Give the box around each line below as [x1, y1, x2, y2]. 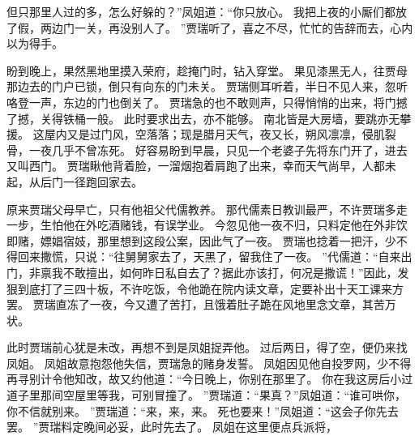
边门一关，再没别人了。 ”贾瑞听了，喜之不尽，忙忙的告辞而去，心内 [51, 19, 413, 36]
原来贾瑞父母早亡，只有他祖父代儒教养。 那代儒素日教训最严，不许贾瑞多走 [6, 200, 408, 217]
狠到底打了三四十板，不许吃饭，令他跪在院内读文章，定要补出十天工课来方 [6, 280, 404, 297]
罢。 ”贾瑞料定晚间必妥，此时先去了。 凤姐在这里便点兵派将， [6, 418, 337, 435]
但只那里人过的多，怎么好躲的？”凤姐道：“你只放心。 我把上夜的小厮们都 [6, 3, 395, 19]
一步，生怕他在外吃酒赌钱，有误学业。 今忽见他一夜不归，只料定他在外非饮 [6, 216, 408, 233]
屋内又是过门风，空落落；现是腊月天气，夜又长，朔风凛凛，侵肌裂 [44, 126, 396, 143]
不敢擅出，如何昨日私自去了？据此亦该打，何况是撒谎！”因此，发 [62, 263, 409, 280]
